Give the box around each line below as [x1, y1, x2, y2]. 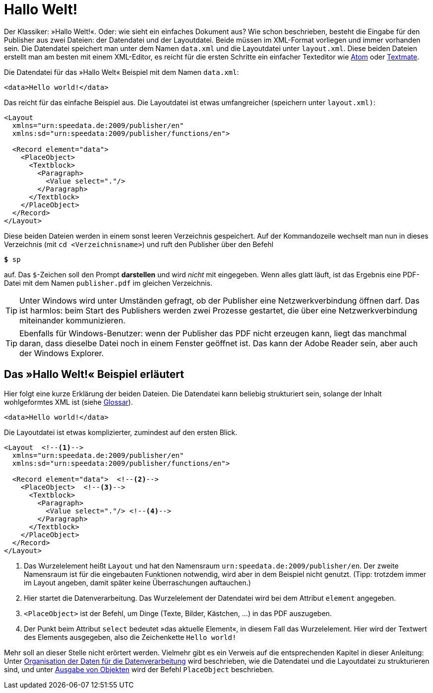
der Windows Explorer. [19, 348, 104, 358]
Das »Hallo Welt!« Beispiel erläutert [4, 368, 184, 381]
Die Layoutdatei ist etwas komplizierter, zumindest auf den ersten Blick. [4, 428, 238, 437]
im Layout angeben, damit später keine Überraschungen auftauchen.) [24, 578, 251, 587]
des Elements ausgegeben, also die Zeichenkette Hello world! [24, 632, 237, 641]
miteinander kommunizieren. [19, 315, 125, 325]
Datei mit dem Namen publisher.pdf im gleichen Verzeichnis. [4, 278, 213, 287]
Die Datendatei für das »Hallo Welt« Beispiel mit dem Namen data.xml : [4, 67, 239, 76]
